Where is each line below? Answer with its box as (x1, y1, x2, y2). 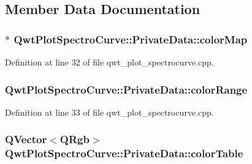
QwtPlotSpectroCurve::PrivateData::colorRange (5, 81, 248, 97)
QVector (5, 132, 47, 147)
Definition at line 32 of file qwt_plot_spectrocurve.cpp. (5, 56, 214, 68)
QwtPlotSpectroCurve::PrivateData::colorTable (5, 146, 243, 161)
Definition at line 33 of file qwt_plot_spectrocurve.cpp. (5, 105, 214, 118)
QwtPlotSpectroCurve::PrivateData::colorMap (13, 31, 248, 47)
